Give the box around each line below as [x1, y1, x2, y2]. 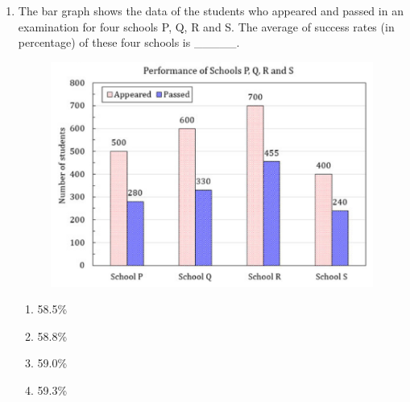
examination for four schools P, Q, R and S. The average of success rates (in [18, 18, 395, 35]
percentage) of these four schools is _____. [18, 34, 240, 51]
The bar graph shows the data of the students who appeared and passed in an [18, 2, 404, 19]
